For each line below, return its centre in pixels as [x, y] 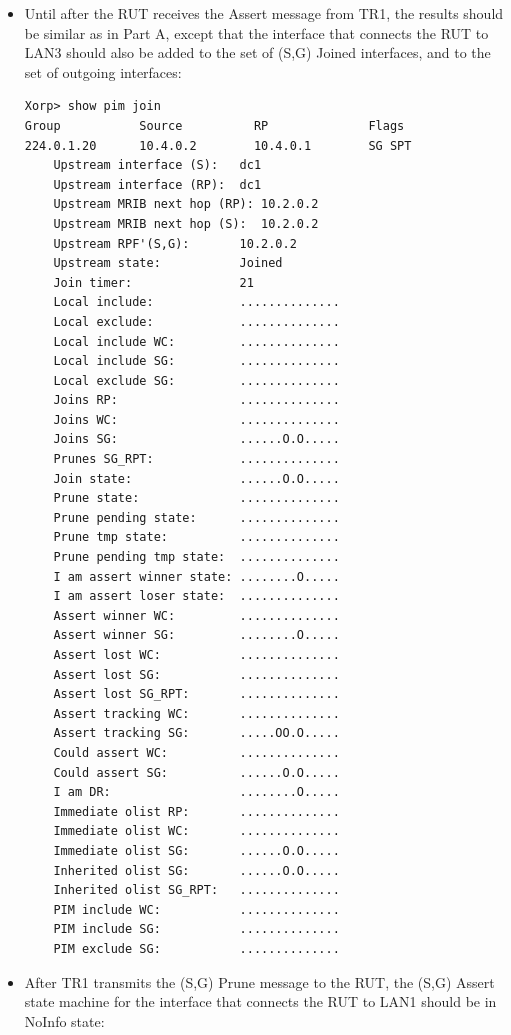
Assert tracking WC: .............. [196, 713]
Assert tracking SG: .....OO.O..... [196, 733]
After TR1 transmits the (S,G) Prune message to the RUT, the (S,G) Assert [259, 981]
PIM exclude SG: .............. [196, 948]
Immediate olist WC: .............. [196, 831]
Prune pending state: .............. [196, 517]
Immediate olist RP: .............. [196, 811]
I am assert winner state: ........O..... [196, 576]
